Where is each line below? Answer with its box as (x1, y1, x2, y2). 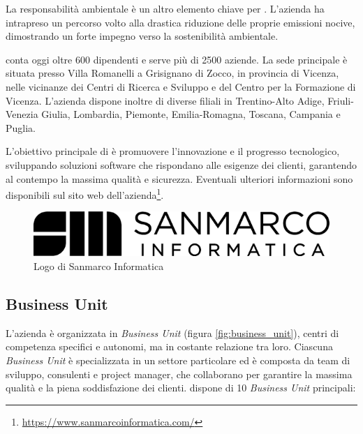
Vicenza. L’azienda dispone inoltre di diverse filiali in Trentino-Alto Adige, (6, 93, 325, 107)
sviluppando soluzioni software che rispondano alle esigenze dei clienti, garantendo (6, 157, 357, 172)
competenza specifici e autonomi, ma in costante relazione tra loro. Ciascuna (6, 339, 333, 354)
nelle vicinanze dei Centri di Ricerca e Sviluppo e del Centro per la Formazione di (6, 79, 356, 93)
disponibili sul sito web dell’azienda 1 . (6, 186, 164, 202)
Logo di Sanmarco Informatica (34, 259, 164, 273)
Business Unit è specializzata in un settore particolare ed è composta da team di (6, 352, 350, 367)
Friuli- (327, 93, 354, 107)
